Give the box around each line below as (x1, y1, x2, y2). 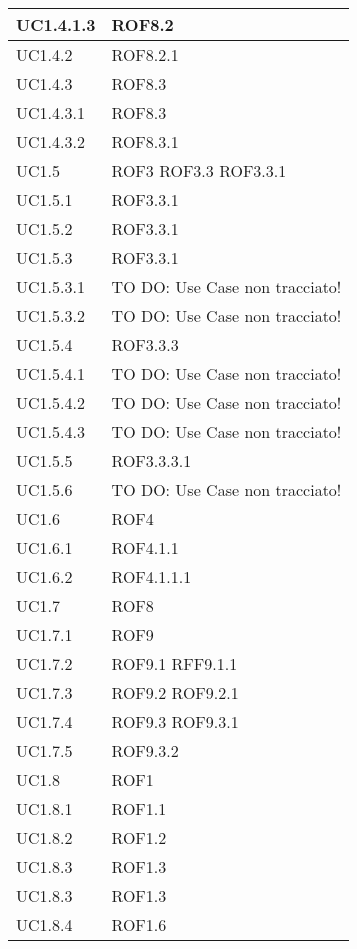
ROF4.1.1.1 (111, 565, 192, 588)
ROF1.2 (111, 826, 167, 849)
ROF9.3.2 (111, 739, 179, 762)
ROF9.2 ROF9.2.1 (111, 681, 239, 704)
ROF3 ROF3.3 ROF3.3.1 (111, 159, 287, 182)
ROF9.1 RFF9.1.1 (111, 652, 238, 675)
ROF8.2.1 (111, 43, 179, 66)
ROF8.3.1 (111, 130, 179, 153)
